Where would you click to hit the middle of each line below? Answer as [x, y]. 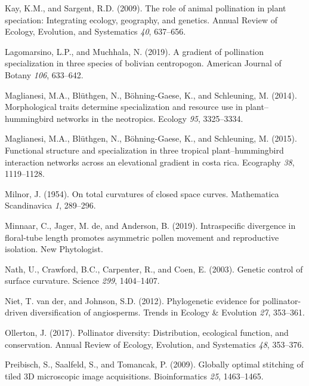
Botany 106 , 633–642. [44, 74]
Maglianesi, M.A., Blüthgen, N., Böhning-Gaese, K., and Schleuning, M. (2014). [151, 95]
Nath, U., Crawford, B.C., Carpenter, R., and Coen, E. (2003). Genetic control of [154, 269]
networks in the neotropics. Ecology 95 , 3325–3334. [150, 118]
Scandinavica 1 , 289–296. [50, 205]
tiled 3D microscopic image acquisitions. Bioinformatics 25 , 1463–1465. [134, 376]
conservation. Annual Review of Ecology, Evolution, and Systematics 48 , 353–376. [154, 344]
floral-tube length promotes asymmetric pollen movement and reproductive [142, 237]
